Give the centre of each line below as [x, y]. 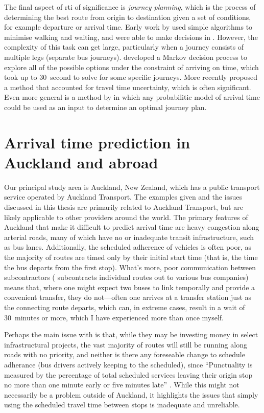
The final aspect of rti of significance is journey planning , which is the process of [130, 7]
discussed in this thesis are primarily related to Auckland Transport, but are [124, 207]
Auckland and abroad [81, 162]
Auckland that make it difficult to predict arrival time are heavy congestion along [132, 227]
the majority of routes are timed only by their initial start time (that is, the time [131, 257]
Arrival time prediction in [97, 142]
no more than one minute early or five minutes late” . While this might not [122, 385]
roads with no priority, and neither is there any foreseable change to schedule [125, 354]
